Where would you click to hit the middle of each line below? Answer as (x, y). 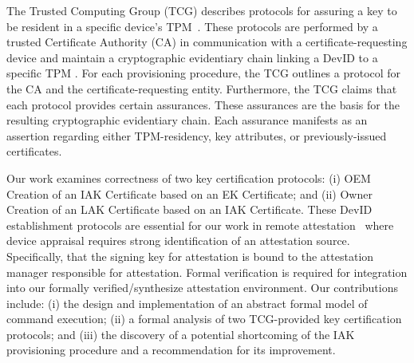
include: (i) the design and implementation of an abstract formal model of (187, 303)
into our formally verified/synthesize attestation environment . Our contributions (202, 288)
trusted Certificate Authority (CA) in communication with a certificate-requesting (207, 42)
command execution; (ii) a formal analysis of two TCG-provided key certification (204, 319)
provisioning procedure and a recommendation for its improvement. (171, 350)
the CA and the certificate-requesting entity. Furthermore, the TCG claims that (202, 88)
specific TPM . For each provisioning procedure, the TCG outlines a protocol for (204, 73)
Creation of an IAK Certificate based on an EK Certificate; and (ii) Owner (189, 193)
